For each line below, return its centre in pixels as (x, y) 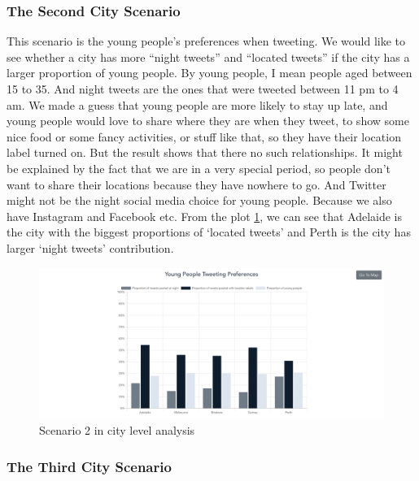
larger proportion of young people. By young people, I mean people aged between (209, 73)
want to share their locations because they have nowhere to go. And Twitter (196, 184)
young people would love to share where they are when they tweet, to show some (208, 121)
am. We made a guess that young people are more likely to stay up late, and (197, 104)
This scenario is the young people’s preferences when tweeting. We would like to (206, 41)
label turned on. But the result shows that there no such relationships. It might (205, 152)
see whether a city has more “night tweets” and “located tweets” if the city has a (208, 56)
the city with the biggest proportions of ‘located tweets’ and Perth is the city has (209, 232)
